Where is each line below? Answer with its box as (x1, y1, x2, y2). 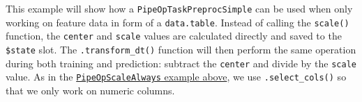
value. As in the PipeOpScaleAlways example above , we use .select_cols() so (6, 69, 347, 84)
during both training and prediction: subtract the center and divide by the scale (6, 56, 356, 70)
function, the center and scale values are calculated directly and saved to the (6, 28, 342, 43)
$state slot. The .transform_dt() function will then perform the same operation (6, 42, 356, 56)
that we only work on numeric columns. (6, 83, 175, 97)
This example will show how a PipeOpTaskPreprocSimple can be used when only (6, 1, 353, 15)
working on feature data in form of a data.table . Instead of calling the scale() (6, 15, 349, 29)
